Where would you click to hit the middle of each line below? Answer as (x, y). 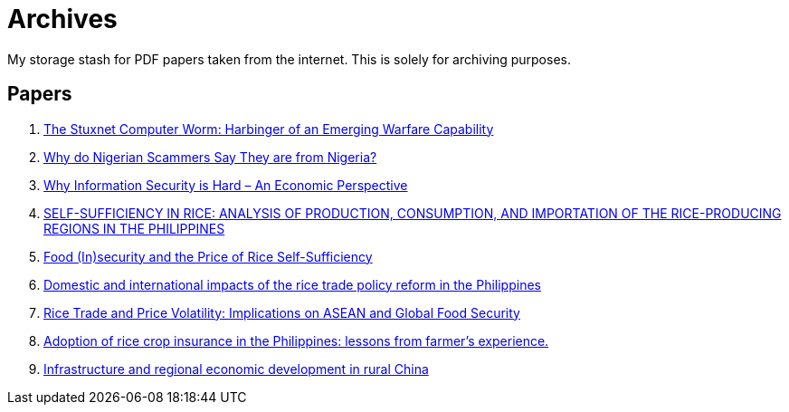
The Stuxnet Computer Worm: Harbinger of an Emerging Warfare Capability (269, 129)
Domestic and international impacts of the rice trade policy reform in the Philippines (292, 284)
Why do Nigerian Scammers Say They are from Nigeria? (210, 157)
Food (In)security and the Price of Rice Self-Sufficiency (208, 256)
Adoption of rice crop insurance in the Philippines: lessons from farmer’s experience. (296, 340)
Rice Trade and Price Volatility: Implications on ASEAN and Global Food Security (282, 312)
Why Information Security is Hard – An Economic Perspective (226, 185)
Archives (62, 19)
